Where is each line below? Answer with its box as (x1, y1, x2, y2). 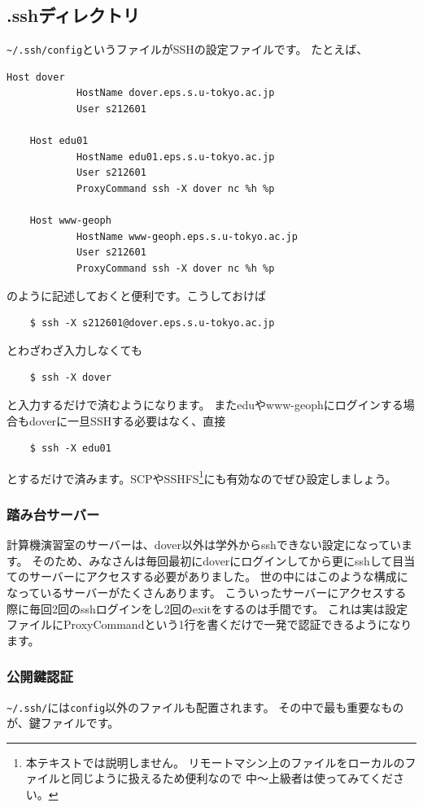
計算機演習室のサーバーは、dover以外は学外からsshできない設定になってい (7, 536, 402, 553)
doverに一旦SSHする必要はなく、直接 (28, 412, 226, 429)
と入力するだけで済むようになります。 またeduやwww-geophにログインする (7, 395, 403, 412)
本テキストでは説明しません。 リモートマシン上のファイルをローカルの (25, 753, 405, 770)
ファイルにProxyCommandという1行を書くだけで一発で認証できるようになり (7, 616, 412, 633)
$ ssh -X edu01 (29, 443, 111, 455)
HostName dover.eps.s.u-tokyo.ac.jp (76, 87, 275, 99)
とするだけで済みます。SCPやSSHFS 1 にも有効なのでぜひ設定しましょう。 (7, 467, 397, 486)
